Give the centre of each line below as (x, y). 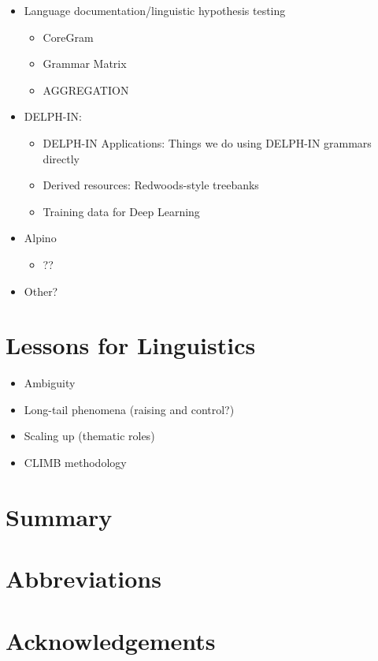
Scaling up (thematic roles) (89, 436)
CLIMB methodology (75, 463)
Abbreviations (83, 579)
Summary (59, 516)
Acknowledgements (111, 640)
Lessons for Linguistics (131, 345)
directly (61, 158)
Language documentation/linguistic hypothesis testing (155, 10)
